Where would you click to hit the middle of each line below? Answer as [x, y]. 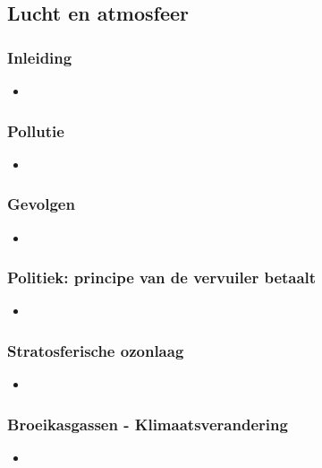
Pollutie [36, 130]
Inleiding [40, 57]
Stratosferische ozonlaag [96, 350]
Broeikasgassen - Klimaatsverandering [148, 424]
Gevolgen [41, 204]
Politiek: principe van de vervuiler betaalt [162, 277]
